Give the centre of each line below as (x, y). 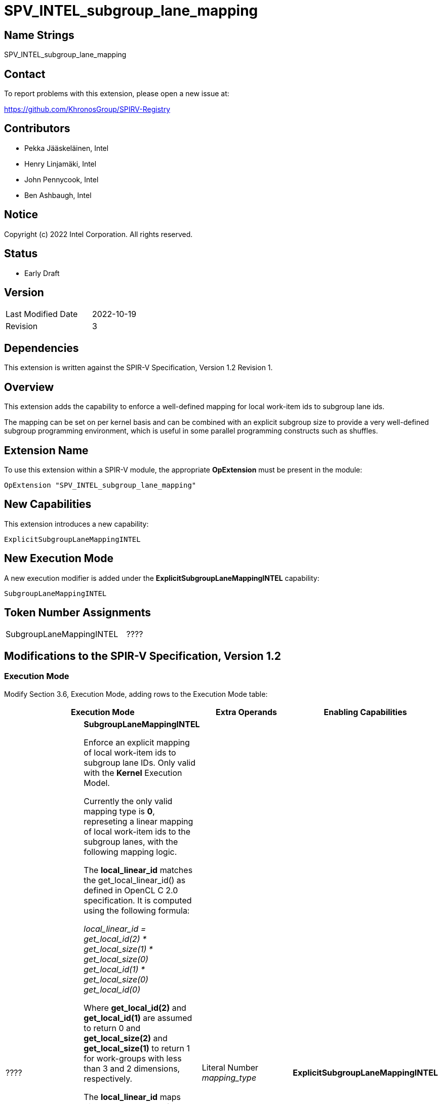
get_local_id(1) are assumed (138, 1018)
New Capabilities (48, 504)
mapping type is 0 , (119, 811)
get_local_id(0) (112, 989)
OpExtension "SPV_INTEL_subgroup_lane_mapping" (100, 485)
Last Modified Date (42, 314)
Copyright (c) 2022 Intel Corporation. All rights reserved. (98, 234)
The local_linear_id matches (138, 870)
